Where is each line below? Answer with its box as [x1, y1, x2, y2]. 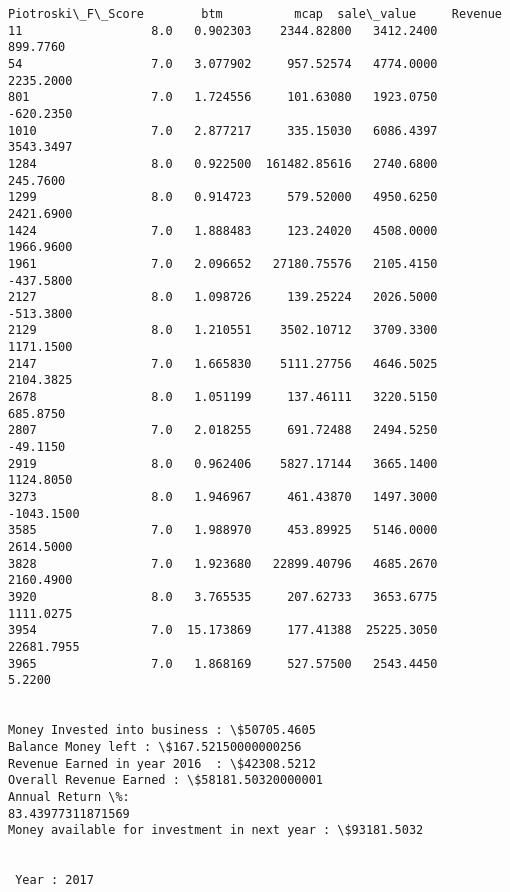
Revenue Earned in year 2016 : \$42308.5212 [8, 756, 316, 771]
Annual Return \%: [8, 789, 130, 804]
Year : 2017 [15, 873, 94, 888]
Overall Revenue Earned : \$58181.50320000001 [8, 773, 323, 788]
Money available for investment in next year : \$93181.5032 [8, 823, 424, 838]
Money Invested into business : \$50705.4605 [8, 723, 316, 738]
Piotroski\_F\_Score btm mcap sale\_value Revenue [8, 7, 502, 21]
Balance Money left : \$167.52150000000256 [8, 739, 302, 754]
